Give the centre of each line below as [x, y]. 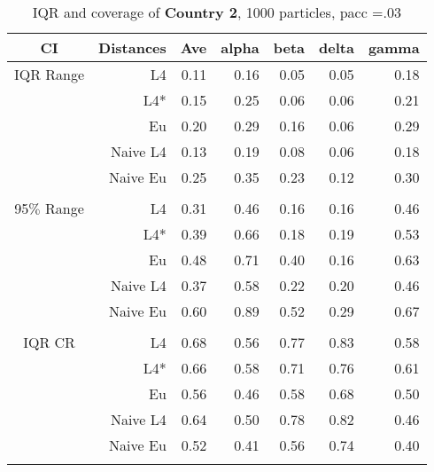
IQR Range [50, 74]
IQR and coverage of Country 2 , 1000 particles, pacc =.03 [217, 12]
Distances [132, 47]
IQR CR [49, 342]
